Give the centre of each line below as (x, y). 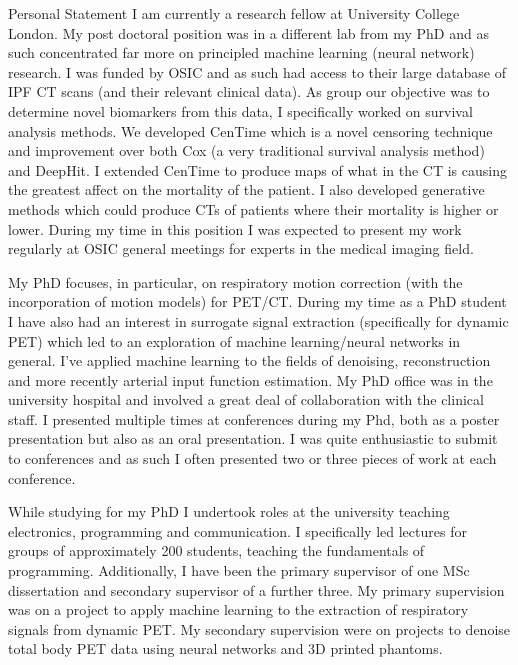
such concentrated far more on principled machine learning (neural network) (241, 52)
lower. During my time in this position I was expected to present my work (235, 228)
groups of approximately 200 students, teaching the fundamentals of (216, 550)
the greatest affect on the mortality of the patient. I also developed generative (246, 189)
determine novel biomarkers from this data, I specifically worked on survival (240, 110)
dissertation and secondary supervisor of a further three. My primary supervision (256, 589)
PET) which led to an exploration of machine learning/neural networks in (234, 340)
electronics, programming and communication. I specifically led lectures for (237, 530)
